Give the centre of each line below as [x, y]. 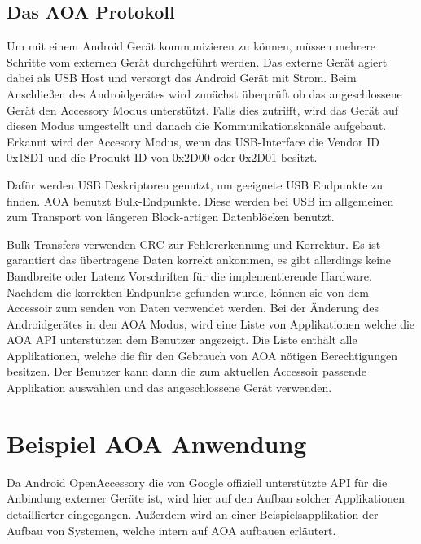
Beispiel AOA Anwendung [157, 443]
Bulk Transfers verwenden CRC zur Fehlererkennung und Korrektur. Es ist [194, 244]
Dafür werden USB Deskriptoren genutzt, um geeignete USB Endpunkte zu [195, 184]
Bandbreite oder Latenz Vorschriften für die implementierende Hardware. [189, 275]
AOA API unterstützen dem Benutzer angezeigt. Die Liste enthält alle [182, 339]
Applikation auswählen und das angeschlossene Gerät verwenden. [169, 387]
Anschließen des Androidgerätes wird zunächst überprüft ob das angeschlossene [204, 93]
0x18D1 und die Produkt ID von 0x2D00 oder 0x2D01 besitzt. [162, 157]
